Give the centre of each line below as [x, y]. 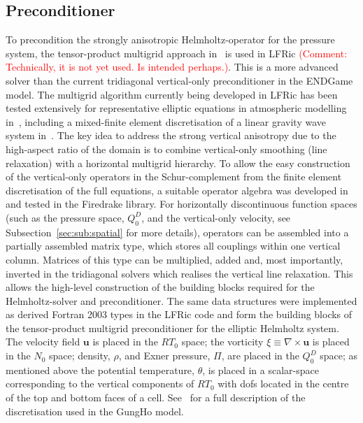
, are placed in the [260, 356]
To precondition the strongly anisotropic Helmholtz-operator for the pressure [170, 40]
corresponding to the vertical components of [100, 383]
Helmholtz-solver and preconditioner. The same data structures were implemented [181, 300]
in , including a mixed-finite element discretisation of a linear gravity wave [166, 121]
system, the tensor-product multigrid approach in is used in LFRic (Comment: [177, 53]
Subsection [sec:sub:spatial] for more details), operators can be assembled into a [177, 232]
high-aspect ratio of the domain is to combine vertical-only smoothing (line [166, 149]
